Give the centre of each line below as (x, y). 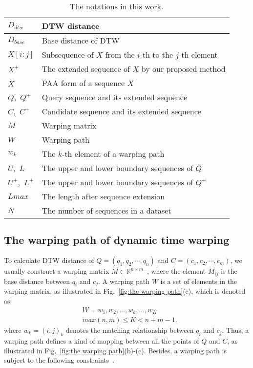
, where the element (176, 271)
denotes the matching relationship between (130, 330)
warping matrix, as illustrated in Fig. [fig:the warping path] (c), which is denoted (125, 291)
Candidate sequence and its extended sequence (121, 111)
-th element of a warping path (113, 154)
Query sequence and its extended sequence (114, 97)
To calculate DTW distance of (49, 260)
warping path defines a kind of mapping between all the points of (102, 340)
